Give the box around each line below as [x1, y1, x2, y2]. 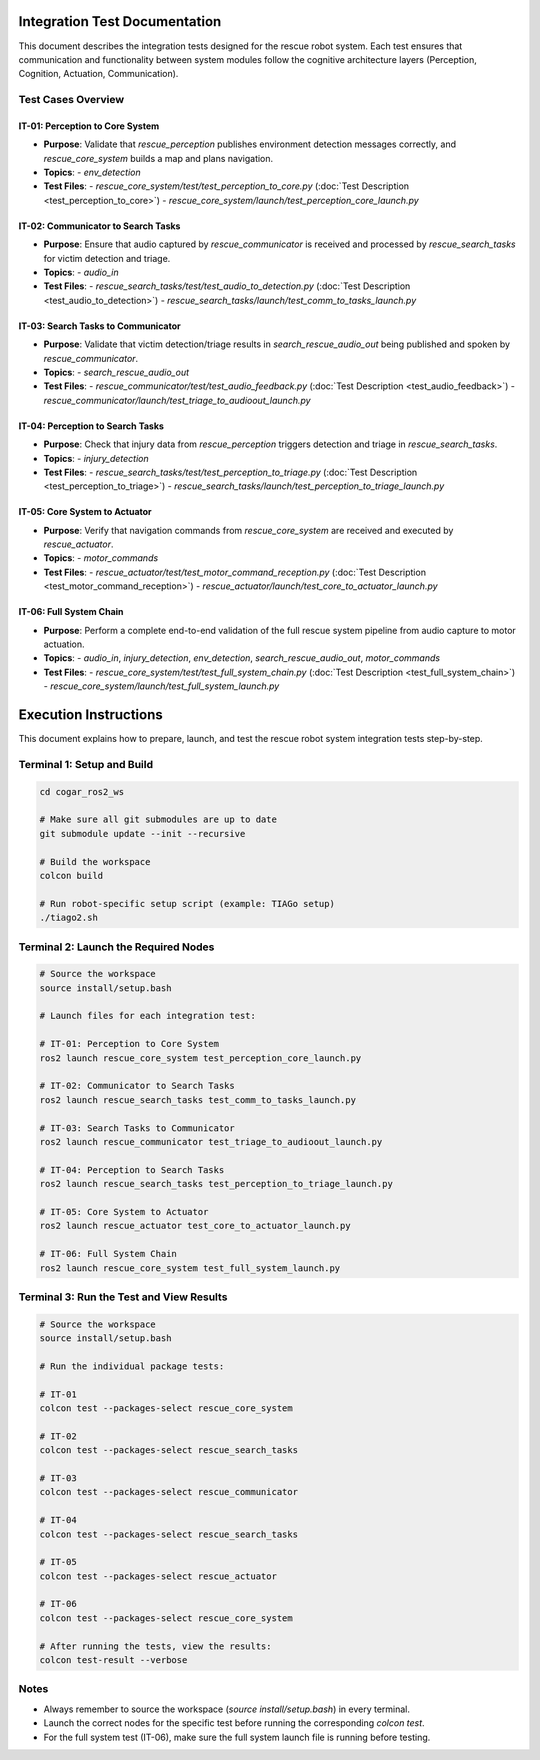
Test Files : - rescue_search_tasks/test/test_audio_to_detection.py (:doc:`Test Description [43, 280, 411, 292]
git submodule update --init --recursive [39, 828, 246, 839]
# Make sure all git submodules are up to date [39, 814, 277, 825]
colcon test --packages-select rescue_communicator [39, 1486, 299, 1498]
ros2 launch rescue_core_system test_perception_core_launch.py [39, 1052, 362, 1064]
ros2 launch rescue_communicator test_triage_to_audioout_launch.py [39, 1136, 383, 1147]
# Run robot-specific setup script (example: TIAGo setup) [39, 898, 335, 909]
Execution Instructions [18, 706, 164, 723]
